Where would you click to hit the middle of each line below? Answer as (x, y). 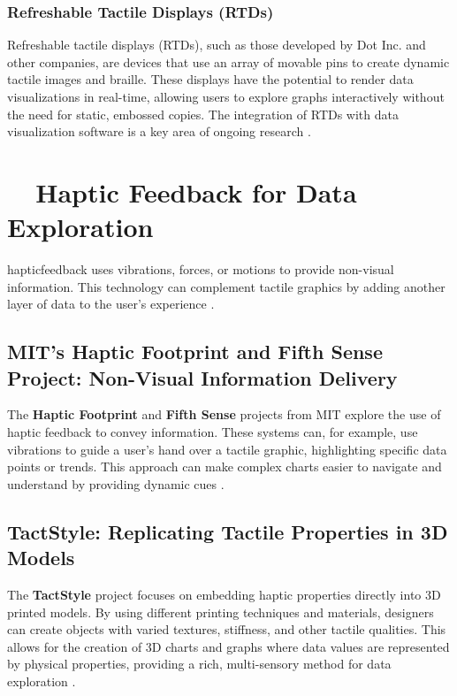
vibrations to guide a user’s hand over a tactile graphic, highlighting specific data (227, 449)
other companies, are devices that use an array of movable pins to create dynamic (228, 61)
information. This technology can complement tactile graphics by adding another (226, 286)
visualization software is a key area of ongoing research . (159, 131)
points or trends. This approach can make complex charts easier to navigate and (225, 467)
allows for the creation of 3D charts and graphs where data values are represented (228, 646)
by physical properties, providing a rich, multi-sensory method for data (199, 664)
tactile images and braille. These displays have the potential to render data (210, 79)
